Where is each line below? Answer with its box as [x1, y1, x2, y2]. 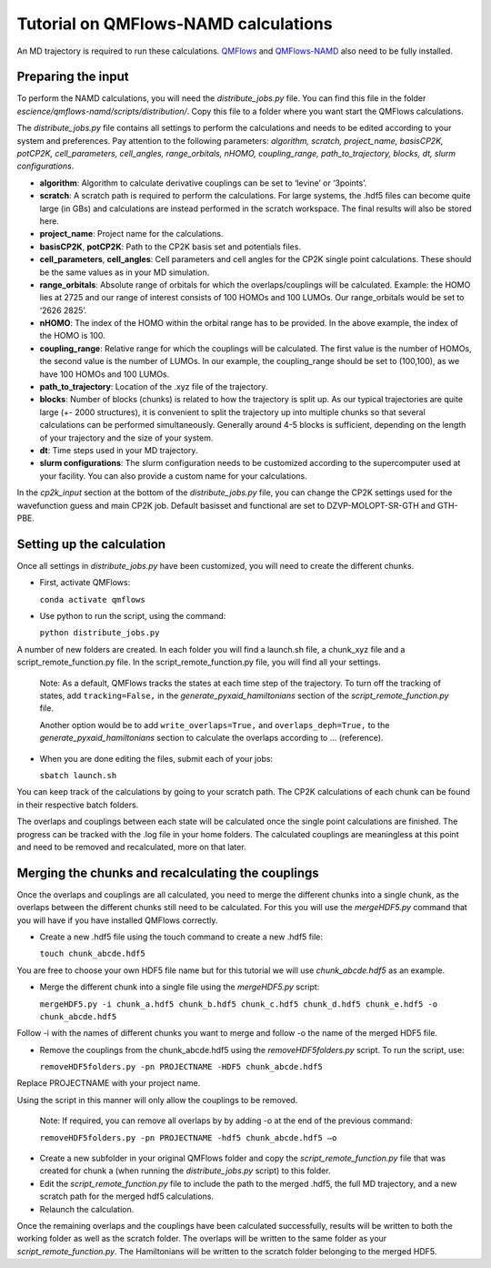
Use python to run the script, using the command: [39, 611, 226, 622]
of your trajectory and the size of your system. [39, 432, 214, 443]
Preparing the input [16, 69, 129, 85]
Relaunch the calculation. [39, 1203, 135, 1214]
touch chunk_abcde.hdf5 [39, 948, 145, 959]
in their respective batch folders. [16, 799, 139, 810]
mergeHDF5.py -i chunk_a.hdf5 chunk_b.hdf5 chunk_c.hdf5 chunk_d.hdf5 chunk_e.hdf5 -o [39, 999, 438, 1009]
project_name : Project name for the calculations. [39, 228, 224, 239]
